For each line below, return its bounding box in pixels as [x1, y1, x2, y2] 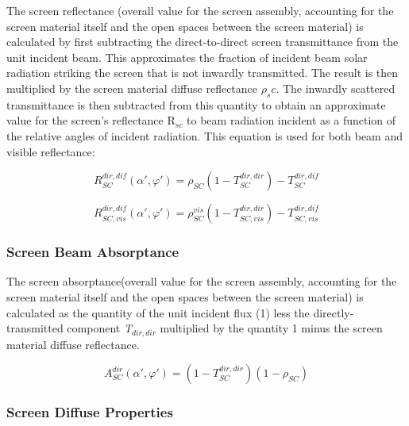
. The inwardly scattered [276, 79, 395, 96]
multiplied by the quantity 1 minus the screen [160, 320, 383, 336]
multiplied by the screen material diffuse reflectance [6, 79, 258, 96]
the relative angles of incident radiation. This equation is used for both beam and [6, 127, 403, 144]
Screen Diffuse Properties [6, 402, 173, 422]
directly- [313, 304, 354, 320]
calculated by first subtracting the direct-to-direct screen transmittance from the [6, 33, 399, 50]
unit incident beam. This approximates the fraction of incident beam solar [6, 48, 368, 65]
